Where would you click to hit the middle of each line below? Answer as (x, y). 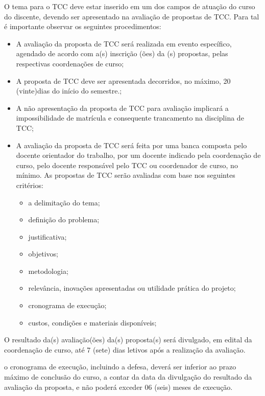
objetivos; (43, 254)
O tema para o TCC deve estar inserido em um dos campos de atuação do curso (130, 6)
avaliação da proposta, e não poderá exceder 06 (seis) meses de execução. (118, 387)
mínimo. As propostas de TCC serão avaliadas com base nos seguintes (126, 175)
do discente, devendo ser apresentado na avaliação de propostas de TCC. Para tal (132, 16)
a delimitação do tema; (64, 202)
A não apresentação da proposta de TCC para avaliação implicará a (122, 108)
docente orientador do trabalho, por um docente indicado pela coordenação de (138, 155)
